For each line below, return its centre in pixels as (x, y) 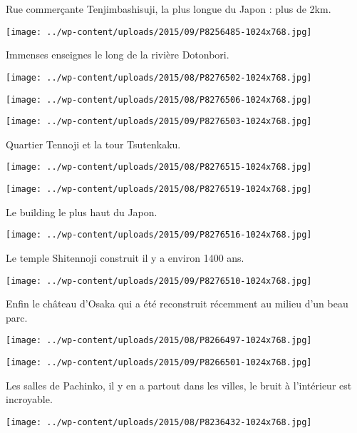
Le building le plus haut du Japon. (82, 212)
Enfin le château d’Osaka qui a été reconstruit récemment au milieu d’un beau (177, 304)
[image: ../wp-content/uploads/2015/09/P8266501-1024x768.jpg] (159, 363)
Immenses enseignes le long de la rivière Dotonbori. (118, 55)
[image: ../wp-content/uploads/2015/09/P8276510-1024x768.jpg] (159, 281)
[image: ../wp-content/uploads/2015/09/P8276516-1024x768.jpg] (159, 235)
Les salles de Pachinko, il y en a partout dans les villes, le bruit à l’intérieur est (179, 385)
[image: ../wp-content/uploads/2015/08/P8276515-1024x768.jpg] (159, 167)
